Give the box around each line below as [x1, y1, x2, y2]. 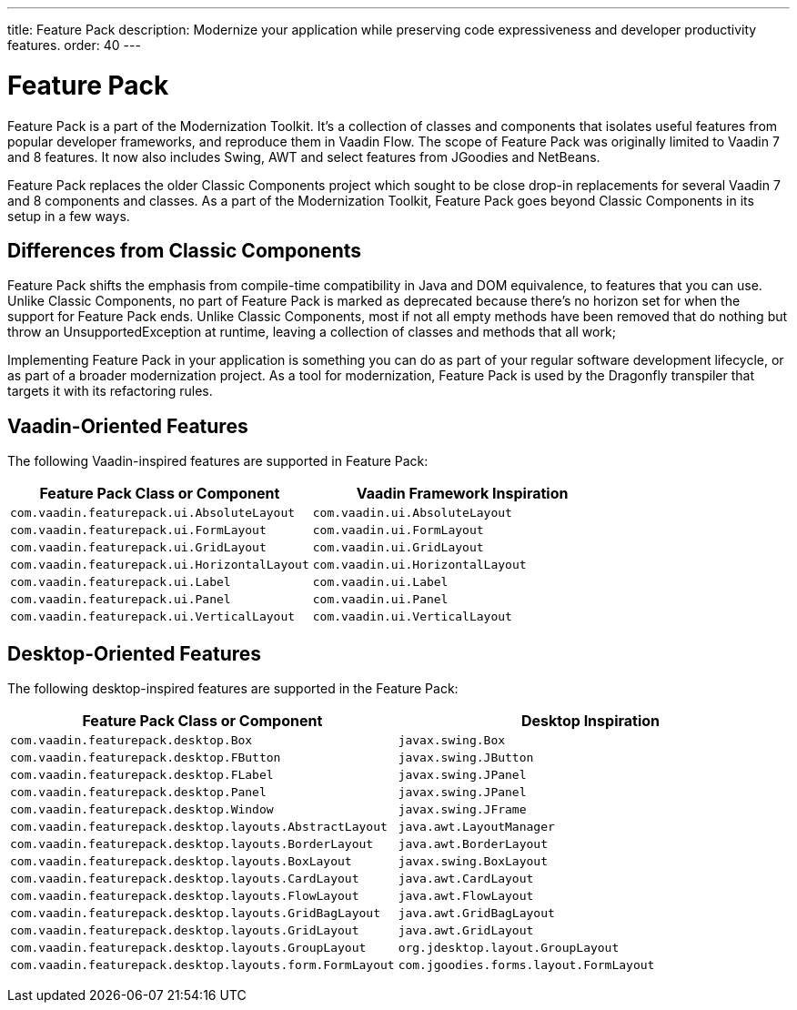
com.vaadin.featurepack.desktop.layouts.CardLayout [10, 872, 359, 886]
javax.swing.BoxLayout [398, 854, 549, 869]
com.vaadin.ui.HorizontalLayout [312, 558, 527, 572]
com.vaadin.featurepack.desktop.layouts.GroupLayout [10, 941, 367, 955]
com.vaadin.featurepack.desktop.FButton [10, 751, 281, 765]
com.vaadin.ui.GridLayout [312, 540, 484, 555]
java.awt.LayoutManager [398, 820, 555, 834]
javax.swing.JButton [398, 751, 534, 765]
